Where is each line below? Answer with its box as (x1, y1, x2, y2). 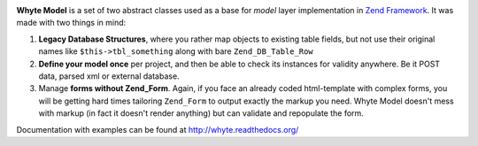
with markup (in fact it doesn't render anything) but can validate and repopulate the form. (38, 108, 365, 119)
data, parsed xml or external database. (38, 71, 181, 81)
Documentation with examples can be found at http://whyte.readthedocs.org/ (16, 124, 299, 134)
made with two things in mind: (16, 18, 127, 28)
